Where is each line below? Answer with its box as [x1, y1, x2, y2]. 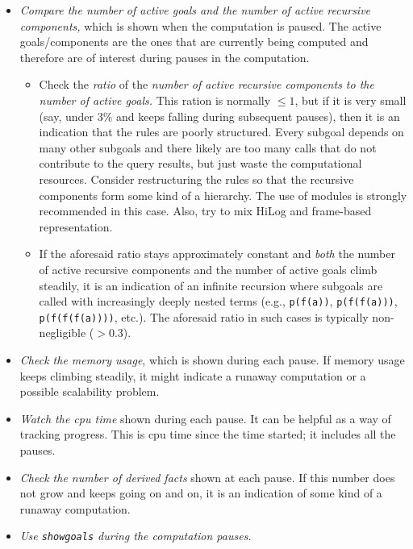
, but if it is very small [294, 91, 407, 108]
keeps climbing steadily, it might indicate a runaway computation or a [19, 367, 366, 384]
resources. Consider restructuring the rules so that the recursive [39, 170, 354, 187]
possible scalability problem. [19, 383, 160, 400]
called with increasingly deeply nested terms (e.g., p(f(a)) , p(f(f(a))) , [39, 293, 398, 310]
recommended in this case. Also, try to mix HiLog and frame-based [39, 202, 372, 219]
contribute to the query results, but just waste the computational [39, 155, 362, 172]
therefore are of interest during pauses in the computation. [19, 48, 310, 65]
